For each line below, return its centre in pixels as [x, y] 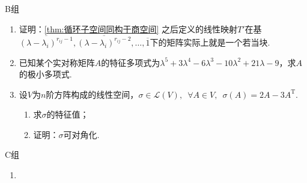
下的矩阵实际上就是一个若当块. [210, 42]
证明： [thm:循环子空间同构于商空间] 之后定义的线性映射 [128, 28]
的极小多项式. [45, 74]
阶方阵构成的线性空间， [92, 94]
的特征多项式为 [131, 62]
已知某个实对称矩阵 [57, 62]
